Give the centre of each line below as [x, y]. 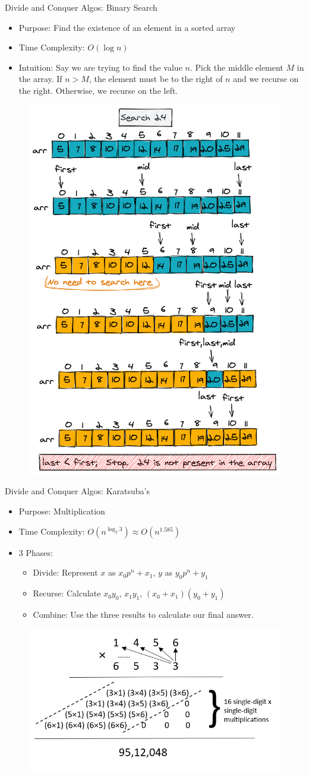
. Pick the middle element [237, 67]
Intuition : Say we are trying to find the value [100, 67]
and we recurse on [266, 79]
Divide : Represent [65, 572]
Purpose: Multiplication [62, 511]
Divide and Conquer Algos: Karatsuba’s [77, 491]
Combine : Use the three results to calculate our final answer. [143, 615]
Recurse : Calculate [67, 593]
